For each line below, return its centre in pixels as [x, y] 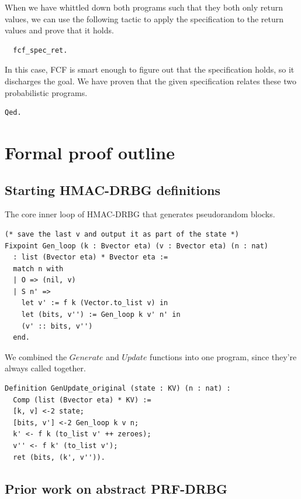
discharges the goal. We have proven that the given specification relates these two [150, 81]
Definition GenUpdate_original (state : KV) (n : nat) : [118, 389]
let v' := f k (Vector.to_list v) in [95, 303]
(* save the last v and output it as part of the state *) [122, 234]
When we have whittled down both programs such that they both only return [144, 7]
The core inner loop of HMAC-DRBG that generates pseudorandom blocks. [140, 214]
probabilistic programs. [46, 92]
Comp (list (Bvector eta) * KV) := [82, 400]
